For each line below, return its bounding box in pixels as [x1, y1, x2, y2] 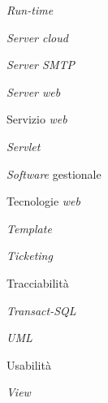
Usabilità [6, 356, 51, 373]
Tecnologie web [6, 193, 81, 210]
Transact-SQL [6, 301, 76, 318]
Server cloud [6, 28, 68, 45]
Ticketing [6, 247, 53, 264]
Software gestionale [6, 165, 102, 182]
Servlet [6, 137, 41, 154]
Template [6, 219, 52, 236]
